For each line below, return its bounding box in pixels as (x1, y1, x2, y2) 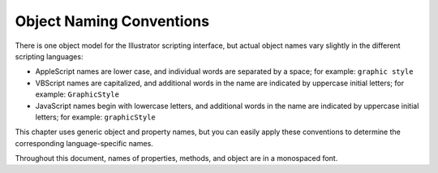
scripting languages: (15, 51, 84, 61)
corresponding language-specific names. (15, 138, 153, 148)
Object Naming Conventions (15, 12, 210, 30)
